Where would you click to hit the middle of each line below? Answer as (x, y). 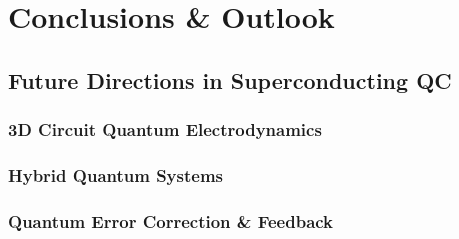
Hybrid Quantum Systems (116, 174)
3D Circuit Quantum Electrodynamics (165, 129)
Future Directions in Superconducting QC (230, 79)
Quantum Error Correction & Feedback (171, 220)
